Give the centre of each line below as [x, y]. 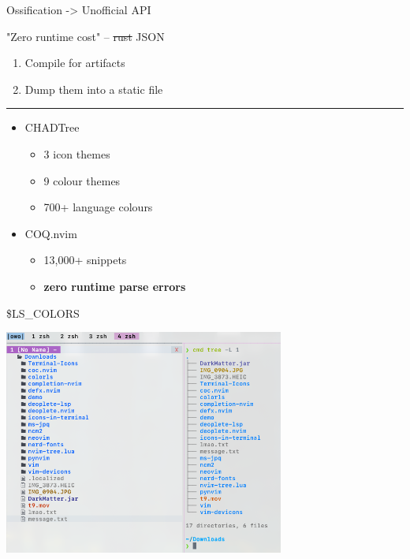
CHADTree [52, 127]
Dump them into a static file [94, 89]
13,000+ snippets [85, 260]
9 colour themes [82, 180]
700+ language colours [98, 207]
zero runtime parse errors [115, 286]
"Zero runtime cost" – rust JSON [86, 36]
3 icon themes [77, 153]
